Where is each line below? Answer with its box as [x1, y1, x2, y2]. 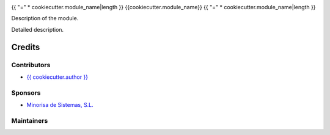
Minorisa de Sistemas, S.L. [26, 101, 94, 109]
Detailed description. [11, 26, 64, 33]
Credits [11, 42, 40, 52]
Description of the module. [11, 15, 79, 22]
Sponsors [11, 89, 41, 97]
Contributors [11, 60, 51, 69]
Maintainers [11, 116, 48, 125]
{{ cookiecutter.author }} [26, 73, 89, 81]
